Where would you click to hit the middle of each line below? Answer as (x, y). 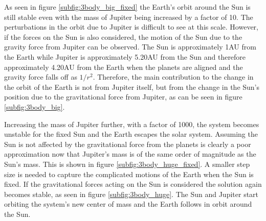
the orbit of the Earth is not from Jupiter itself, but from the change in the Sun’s (132, 87)
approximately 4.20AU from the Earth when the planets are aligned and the (124, 67)
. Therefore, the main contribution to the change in (173, 77)
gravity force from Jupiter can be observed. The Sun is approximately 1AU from (130, 47)
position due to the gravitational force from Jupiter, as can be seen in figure (123, 97)
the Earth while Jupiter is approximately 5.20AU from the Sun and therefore (125, 56)
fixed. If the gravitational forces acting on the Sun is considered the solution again (133, 184)
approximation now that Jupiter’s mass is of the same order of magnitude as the (130, 154)
